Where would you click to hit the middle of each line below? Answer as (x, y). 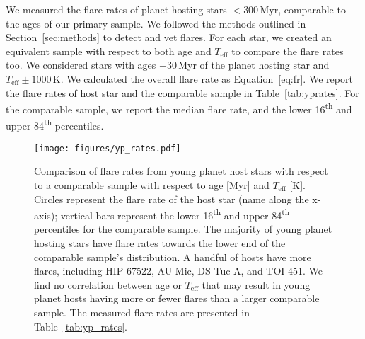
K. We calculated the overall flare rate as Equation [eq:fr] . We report (203, 78)
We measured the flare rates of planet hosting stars (116, 9)
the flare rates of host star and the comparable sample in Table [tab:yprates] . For (182, 92)
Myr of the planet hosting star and (254, 65)
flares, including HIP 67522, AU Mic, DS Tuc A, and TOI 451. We (179, 271)
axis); (46, 215)
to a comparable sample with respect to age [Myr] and (152, 184)
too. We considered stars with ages (81, 65)
